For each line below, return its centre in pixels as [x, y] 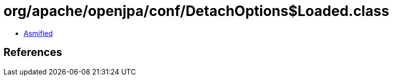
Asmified [38, 33]
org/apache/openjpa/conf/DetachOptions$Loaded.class [196, 11]
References [33, 52]
